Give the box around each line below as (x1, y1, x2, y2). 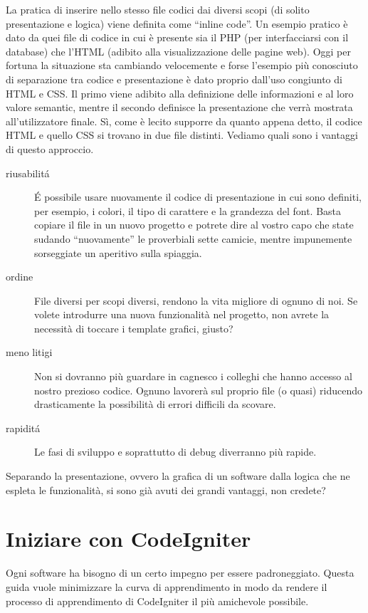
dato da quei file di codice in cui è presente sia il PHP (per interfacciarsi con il (6, 30, 349, 45)
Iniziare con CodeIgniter (6, 524, 251, 553)
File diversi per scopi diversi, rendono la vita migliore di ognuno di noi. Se (34, 293, 358, 308)
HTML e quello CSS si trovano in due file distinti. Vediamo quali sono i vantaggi (6, 127, 358, 142)
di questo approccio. (6, 141, 94, 156)
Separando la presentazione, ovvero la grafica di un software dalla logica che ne (6, 468, 350, 483)
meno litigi (6, 345, 53, 360)
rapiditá (6, 420, 41, 435)
